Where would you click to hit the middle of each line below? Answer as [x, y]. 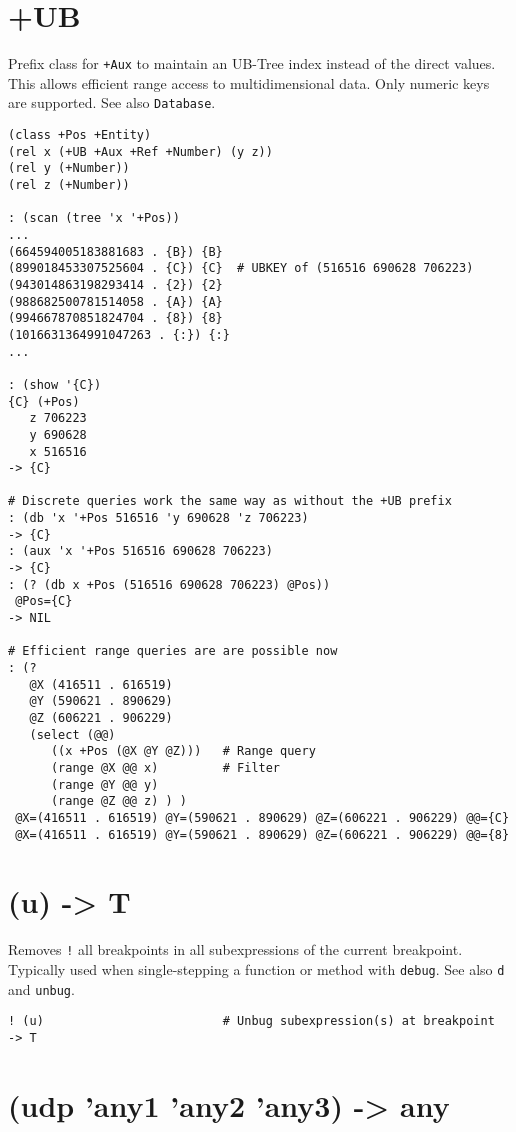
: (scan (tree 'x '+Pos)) [94, 218]
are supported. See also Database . [112, 102]
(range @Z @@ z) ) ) [118, 801]
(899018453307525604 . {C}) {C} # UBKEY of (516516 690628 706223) [241, 268]
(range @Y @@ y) [104, 784]
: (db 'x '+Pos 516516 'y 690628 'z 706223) [158, 518]
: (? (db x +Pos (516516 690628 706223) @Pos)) [169, 584]
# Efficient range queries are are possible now [173, 651]
